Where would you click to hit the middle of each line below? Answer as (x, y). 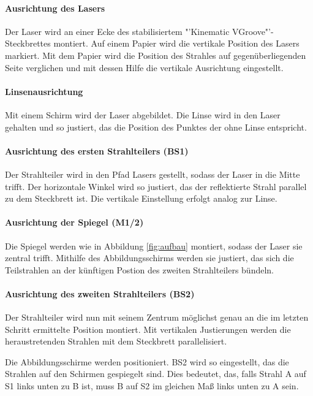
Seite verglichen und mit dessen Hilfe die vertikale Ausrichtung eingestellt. (144, 67)
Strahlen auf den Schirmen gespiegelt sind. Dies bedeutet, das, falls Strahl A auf (156, 374)
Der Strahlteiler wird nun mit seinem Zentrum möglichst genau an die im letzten (157, 317)
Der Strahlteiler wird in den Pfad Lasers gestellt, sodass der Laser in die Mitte (153, 174)
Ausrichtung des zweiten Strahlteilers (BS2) (100, 293)
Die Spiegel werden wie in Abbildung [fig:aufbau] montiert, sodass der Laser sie (154, 246)
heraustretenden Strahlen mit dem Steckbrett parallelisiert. (116, 341)
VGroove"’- (253, 31)
